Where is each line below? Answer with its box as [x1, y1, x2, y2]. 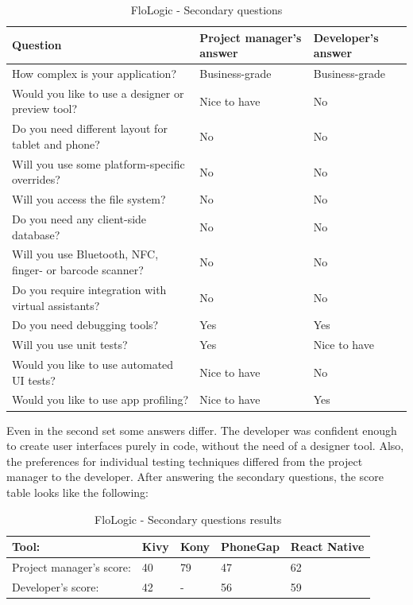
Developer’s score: [12, 578, 99, 595]
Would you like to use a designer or [12, 84, 184, 101]
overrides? [12, 171, 60, 188]
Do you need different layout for [12, 120, 168, 137]
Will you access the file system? [12, 191, 166, 207]
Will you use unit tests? [12, 336, 128, 353]
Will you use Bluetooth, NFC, [12, 246, 159, 262]
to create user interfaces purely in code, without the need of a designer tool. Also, [6, 437, 404, 454]
